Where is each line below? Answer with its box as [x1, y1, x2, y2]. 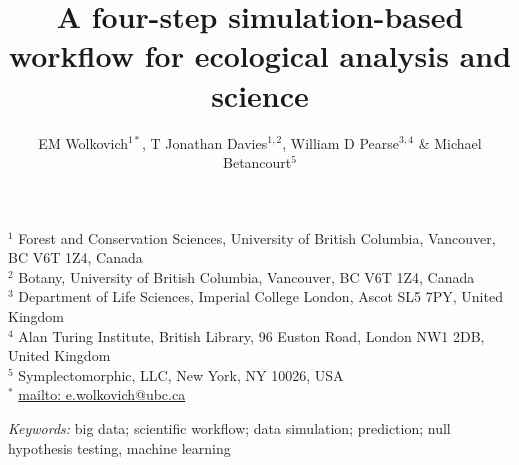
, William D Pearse [282, 132, 399, 153]
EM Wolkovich [38, 132, 128, 153]
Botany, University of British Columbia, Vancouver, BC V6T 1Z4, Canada [18, 266, 475, 287]
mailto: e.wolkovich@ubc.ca [18, 384, 186, 405]
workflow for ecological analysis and [8, 35, 512, 76]
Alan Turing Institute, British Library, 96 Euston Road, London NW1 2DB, [18, 325, 485, 346]
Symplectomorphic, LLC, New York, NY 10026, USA [18, 364, 344, 385]
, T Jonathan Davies [141, 132, 268, 153]
